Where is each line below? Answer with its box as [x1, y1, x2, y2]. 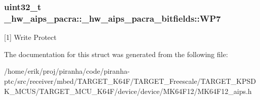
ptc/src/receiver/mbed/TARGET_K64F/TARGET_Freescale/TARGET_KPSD [4, 75, 256, 86]
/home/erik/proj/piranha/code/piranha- [4, 66, 130, 76]
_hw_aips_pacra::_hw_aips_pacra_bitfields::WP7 [4, 12, 221, 24]
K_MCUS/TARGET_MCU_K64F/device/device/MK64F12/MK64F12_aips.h [4, 85, 252, 96]
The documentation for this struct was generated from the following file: [4, 48, 228, 59]
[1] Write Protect [4, 32, 57, 42]
